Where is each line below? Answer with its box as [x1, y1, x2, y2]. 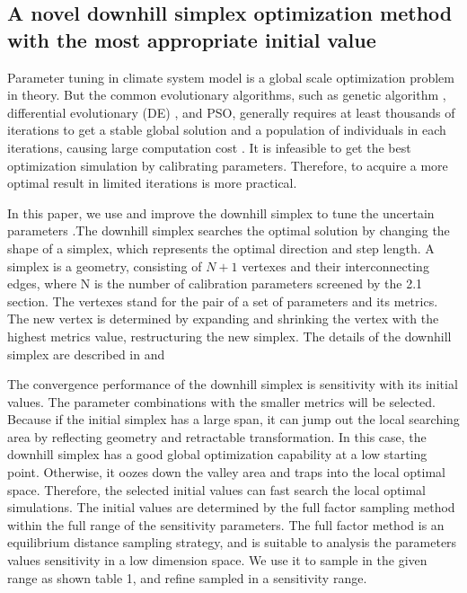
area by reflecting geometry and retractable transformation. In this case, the [7, 427, 427, 446]
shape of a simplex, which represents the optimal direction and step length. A [7, 238, 435, 257]
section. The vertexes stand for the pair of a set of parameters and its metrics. [7, 291, 438, 310]
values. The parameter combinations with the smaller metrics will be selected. [7, 392, 436, 411]
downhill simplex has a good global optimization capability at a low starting [7, 445, 427, 464]
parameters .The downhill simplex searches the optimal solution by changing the [7, 221, 450, 240]
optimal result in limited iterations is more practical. [7, 173, 297, 192]
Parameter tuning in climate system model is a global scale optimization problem [7, 67, 454, 86]
